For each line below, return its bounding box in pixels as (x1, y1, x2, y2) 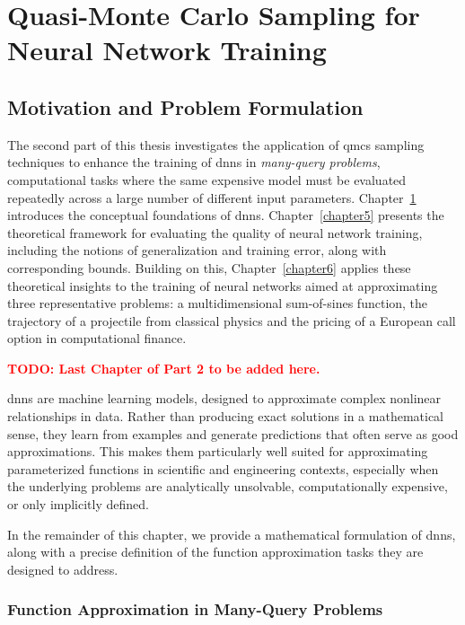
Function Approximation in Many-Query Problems (7, 598, 383, 621)
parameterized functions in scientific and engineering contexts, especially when (7, 459, 439, 478)
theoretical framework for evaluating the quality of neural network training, (7, 223, 423, 242)
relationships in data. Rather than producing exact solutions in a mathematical (7, 407, 443, 426)
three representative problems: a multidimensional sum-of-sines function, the (7, 294, 428, 312)
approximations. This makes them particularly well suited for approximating (7, 442, 428, 461)
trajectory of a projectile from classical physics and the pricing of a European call (7, 311, 456, 330)
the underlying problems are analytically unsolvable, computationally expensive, (7, 477, 448, 496)
